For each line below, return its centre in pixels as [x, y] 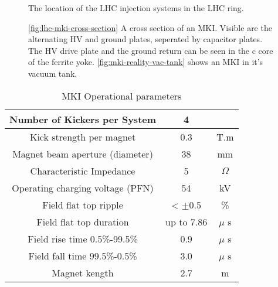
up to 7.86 [187, 221]
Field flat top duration [83, 221]
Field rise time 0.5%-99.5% [83, 238]
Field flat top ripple [83, 204]
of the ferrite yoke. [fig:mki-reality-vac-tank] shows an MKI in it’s [146, 62]
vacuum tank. [53, 73]
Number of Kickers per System [83, 119]
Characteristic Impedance [83, 170]
